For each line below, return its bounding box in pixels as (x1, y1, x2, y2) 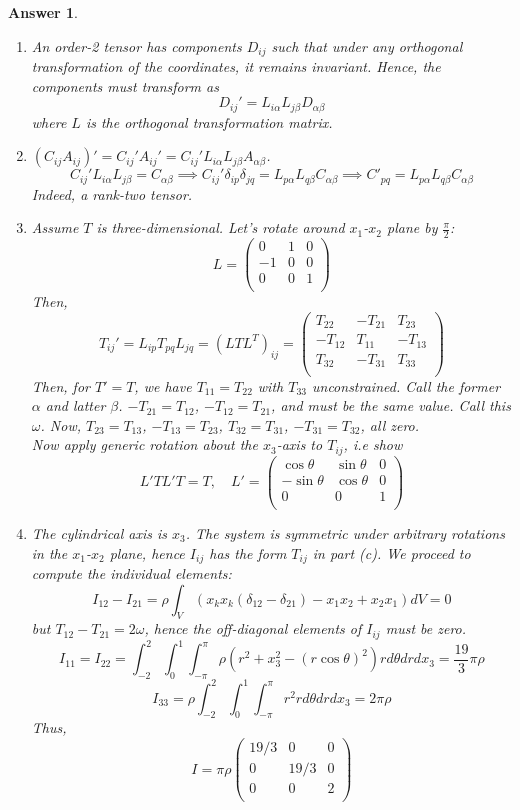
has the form (209, 542, 287, 563)
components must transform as (31, 75, 219, 96)
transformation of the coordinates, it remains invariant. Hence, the (31, 56, 441, 77)
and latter (45, 395, 106, 416)
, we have (134, 375, 192, 396)
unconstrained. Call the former (312, 375, 501, 396)
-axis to (276, 434, 323, 455)
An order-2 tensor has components (31, 35, 242, 56)
